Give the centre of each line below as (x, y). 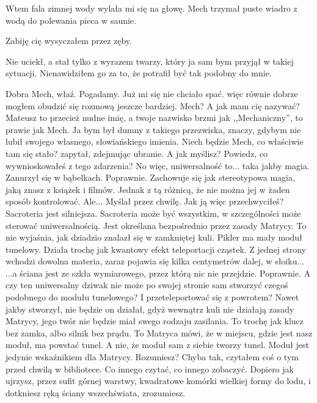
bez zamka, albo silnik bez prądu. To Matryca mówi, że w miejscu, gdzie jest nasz (159, 332)
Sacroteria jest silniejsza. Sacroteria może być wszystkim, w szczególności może (153, 213)
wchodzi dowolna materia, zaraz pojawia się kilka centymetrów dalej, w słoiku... (155, 261)
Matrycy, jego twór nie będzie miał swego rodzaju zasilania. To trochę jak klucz (155, 321)
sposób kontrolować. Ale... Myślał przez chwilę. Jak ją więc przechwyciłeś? (145, 201)
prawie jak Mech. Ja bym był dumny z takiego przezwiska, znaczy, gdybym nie (153, 129)
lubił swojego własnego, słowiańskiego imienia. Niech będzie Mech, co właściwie (155, 141)
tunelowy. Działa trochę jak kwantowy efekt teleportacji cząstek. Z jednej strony (156, 249)
